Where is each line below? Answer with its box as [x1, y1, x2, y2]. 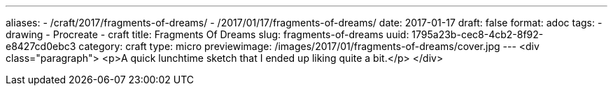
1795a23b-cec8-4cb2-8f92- [411, 28, 544, 40]
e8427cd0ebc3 [6, 40, 76, 52]
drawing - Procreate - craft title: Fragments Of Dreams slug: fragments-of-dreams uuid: [6, 28, 409, 40]
